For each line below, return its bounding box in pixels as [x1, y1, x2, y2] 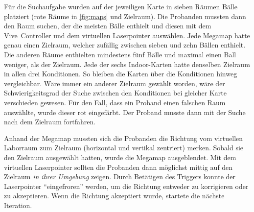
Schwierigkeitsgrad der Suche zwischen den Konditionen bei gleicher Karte [4, 88, 227, 98]
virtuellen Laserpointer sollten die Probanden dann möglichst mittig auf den [4, 162, 233, 172]
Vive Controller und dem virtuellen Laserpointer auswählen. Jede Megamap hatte [4, 30, 250, 40]
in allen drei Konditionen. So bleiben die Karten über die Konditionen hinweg [4, 69, 237, 79]
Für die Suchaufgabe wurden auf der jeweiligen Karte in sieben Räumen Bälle [4, 1, 237, 11]
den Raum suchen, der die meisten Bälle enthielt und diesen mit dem [4, 21, 211, 31]
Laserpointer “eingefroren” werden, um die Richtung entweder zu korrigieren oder [4, 181, 249, 191]
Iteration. [4, 200, 32, 210]
